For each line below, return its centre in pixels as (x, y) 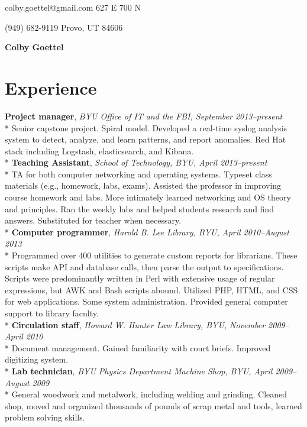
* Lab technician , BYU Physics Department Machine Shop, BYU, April (139, 371)
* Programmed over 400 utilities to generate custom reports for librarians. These (151, 255)
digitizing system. (37, 359)
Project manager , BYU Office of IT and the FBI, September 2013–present (144, 116)
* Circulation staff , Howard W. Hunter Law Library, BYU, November (135, 324)
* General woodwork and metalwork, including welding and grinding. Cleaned (146, 394)
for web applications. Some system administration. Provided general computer (146, 301)
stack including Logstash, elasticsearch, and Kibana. (99, 151)
